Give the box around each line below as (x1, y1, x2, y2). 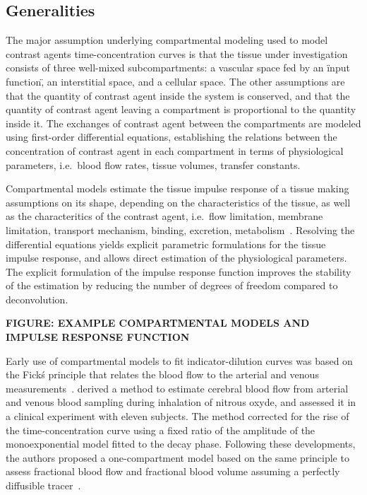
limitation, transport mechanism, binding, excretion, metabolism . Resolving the (6, 222, 355, 237)
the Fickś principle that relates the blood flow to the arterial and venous (6, 367, 319, 382)
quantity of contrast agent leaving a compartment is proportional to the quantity (6, 102, 356, 117)
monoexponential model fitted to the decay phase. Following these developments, (6, 436, 356, 451)
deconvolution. (6, 291, 68, 306)
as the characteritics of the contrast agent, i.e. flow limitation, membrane (6, 209, 323, 223)
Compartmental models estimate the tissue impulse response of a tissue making (6, 181, 349, 196)
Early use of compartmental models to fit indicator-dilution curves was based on (6, 353, 353, 368)
